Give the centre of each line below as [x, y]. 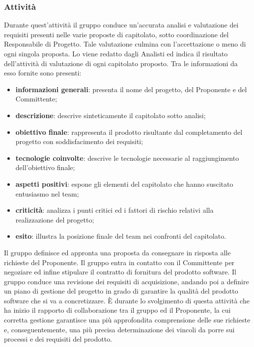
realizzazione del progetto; [55, 219]
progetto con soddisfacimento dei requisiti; [79, 141]
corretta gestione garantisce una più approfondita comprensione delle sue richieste [127, 320]
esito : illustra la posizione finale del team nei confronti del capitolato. [121, 236]
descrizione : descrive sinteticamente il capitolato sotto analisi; [111, 115]
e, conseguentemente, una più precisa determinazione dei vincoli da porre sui [119, 329]
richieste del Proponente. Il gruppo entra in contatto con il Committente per [119, 262]
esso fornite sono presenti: [43, 73]
